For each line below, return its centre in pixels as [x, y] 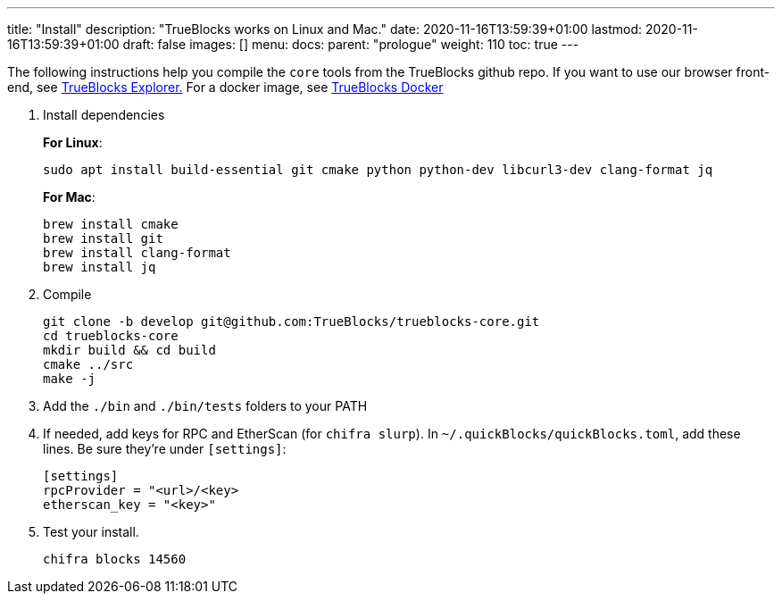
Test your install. [91, 532]
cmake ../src [88, 364]
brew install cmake [111, 224]
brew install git [103, 238]
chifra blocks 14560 [115, 559]
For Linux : [73, 142]
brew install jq [100, 267]
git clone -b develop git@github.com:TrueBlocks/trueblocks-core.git [291, 321]
